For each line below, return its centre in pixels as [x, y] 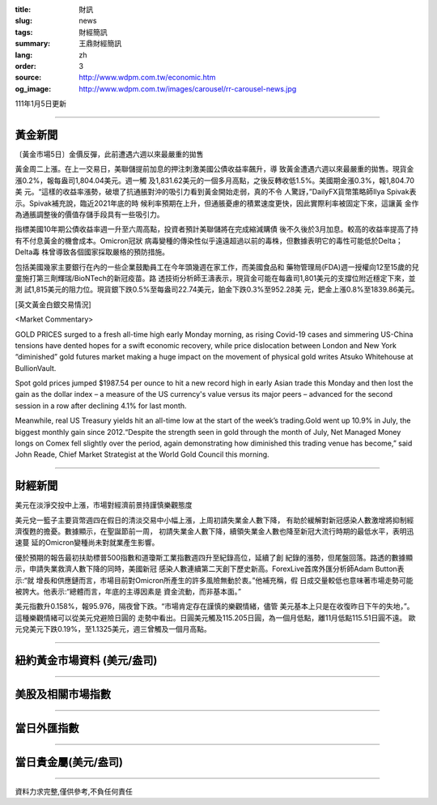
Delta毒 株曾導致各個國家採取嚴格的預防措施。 [92, 252]
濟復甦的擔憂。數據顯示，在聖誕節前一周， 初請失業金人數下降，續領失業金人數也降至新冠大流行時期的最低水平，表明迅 [214, 531]
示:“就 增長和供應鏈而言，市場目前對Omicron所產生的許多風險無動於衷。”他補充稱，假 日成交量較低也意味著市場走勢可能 [214, 580]
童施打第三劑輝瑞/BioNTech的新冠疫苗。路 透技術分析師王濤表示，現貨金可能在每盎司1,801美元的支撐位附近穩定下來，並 [215, 278]
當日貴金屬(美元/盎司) [69, 762]
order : [25, 66]
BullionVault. [36, 368]
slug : [23, 21]
